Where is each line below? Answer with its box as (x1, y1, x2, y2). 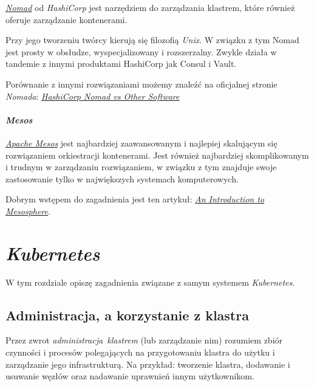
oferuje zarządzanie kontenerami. (5, 13, 128, 26)
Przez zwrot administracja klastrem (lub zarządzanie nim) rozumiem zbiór (5, 334, 283, 346)
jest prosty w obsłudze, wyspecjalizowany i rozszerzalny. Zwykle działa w (5, 45, 277, 58)
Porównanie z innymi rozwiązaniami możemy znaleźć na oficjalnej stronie (5, 77, 278, 90)
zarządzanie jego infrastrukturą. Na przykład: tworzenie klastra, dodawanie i (5, 357, 290, 370)
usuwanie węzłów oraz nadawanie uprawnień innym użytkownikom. (5, 370, 254, 382)
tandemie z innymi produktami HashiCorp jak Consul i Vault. (5, 57, 237, 70)
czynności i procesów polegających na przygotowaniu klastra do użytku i (5, 346, 275, 359)
